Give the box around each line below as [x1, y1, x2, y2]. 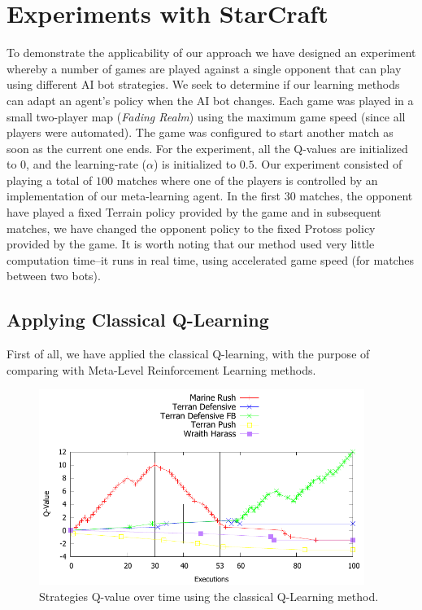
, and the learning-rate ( [26, 156, 146, 173]
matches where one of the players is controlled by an [116, 171, 378, 188]
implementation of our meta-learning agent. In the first [7, 187, 281, 204]
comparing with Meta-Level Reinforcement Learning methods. [7, 361, 316, 378]
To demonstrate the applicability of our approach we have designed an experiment [7, 44, 416, 61]
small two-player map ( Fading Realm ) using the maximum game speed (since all [7, 108, 406, 125]
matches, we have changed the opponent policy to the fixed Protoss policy [7, 219, 376, 236]
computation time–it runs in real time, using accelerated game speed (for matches [7, 251, 414, 268]
